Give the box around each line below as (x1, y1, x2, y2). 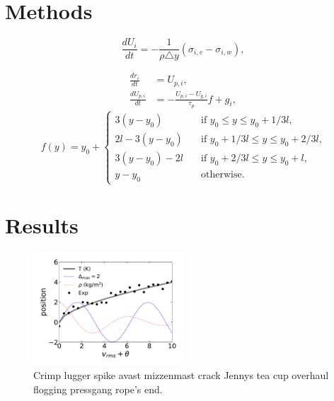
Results (5, 211, 79, 240)
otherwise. (201, 170, 245, 180)
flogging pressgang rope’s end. (33, 381, 163, 396)
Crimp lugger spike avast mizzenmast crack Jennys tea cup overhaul (33, 368, 329, 382)
